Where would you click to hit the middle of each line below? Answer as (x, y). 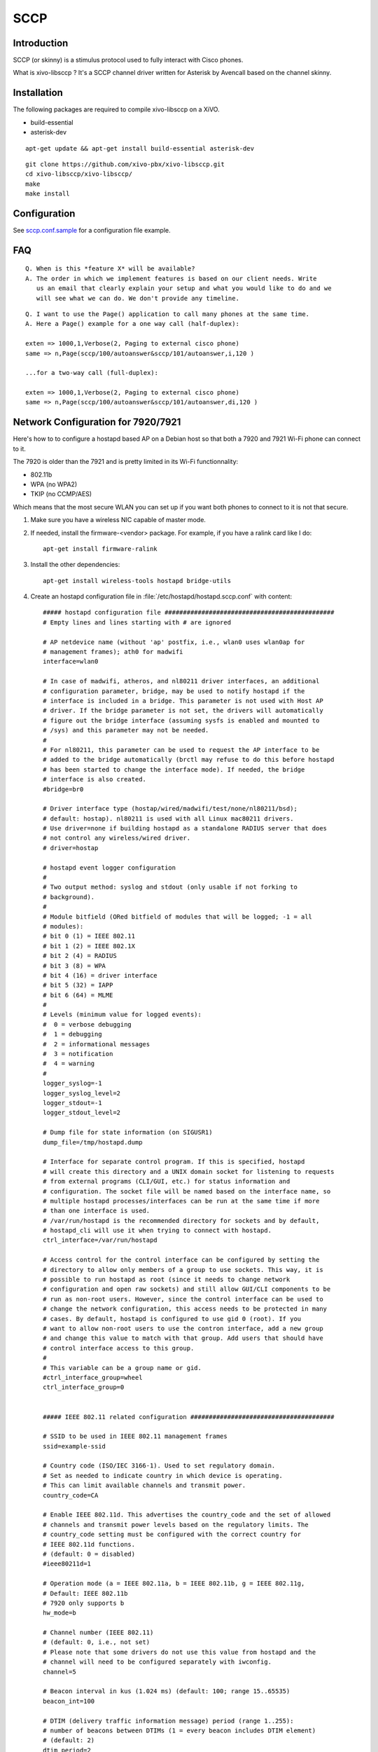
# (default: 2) (69, 1740)
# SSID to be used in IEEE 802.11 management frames (135, 1436)
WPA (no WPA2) (54, 484)
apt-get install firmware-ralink (100, 549)
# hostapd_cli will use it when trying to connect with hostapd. (157, 1231)
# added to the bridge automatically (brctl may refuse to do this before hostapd (189, 760)
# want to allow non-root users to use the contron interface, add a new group (183, 1328)
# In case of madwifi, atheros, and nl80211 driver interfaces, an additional (181, 681)
